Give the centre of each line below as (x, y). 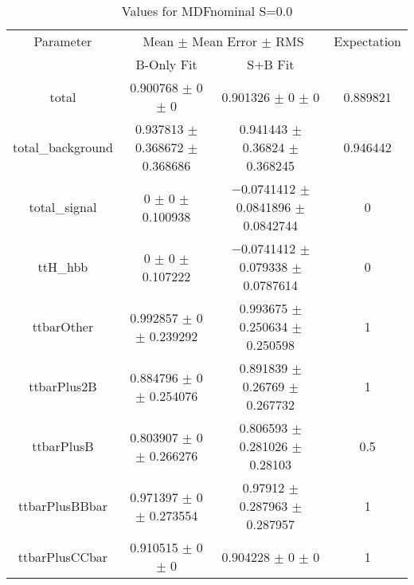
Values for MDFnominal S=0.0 (207, 11)
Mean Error (225, 41)
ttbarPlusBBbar (62, 506)
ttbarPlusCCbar (63, 556)
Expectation (367, 41)
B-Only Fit (166, 64)
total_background (63, 147)
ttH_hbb (63, 267)
